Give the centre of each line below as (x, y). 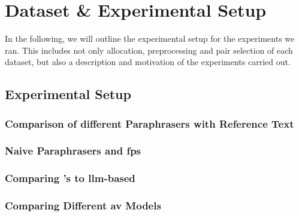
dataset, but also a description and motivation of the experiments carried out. (148, 62)
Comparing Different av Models (83, 206)
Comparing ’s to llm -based (70, 178)
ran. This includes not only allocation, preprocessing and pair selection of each (149, 50)
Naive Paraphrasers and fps (73, 151)
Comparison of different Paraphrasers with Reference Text (149, 123)
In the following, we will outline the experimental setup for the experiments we (150, 38)
